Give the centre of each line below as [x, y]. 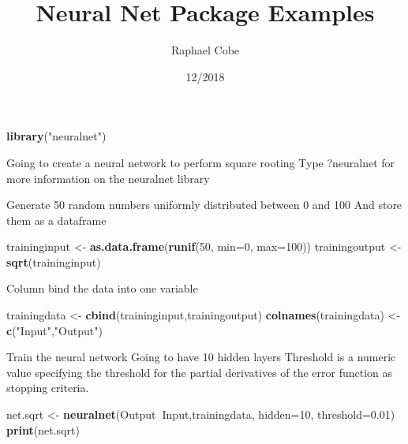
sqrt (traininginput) [54, 261]
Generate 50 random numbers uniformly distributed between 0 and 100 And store [204, 205]
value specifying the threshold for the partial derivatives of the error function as [200, 372]
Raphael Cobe [205, 50]
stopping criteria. [48, 388]
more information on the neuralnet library [108, 178]
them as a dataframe [56, 220]
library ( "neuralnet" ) [56, 136]
